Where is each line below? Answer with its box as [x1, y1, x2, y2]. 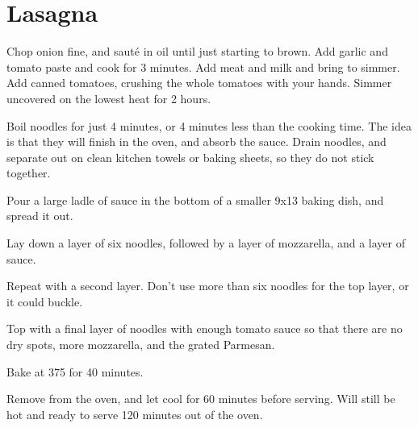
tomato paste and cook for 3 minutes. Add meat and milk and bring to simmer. [6, 58, 400, 75]
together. [6, 164, 51, 181]
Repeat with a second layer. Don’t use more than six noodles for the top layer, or [6, 277, 409, 294]
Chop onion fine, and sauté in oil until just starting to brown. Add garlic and [6, 43, 388, 60]
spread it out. [6, 207, 73, 224]
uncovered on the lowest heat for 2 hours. [6, 89, 211, 106]
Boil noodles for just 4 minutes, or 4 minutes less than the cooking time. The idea [6, 117, 412, 134]
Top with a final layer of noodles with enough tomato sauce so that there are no [6, 320, 403, 337]
